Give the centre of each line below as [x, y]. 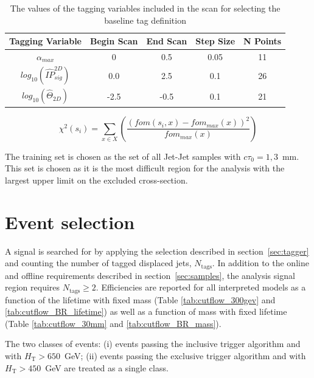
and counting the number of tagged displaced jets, [98, 263]
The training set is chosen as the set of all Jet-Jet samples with [123, 156]
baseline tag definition [145, 20]
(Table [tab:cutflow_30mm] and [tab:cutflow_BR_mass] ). [113, 323]
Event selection [70, 222]
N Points [263, 41]
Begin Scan [114, 41]
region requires [33, 287]
